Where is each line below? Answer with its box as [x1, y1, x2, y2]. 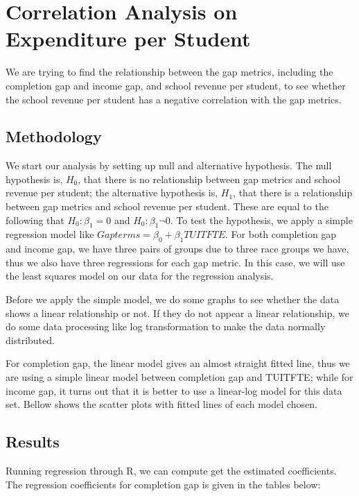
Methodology [6, 126, 102, 147]
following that [6, 212, 64, 227]
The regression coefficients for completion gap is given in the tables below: [6, 477, 321, 491]
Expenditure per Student [6, 24, 251, 53]
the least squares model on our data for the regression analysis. [6, 268, 274, 283]
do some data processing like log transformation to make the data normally [6, 319, 326, 334]
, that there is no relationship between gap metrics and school [78, 171, 341, 186]
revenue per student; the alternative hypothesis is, [6, 185, 218, 200]
